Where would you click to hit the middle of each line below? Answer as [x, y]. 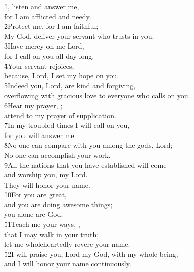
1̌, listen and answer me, [42, 6]
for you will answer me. [40, 135]
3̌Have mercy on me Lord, [44, 46]
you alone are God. [34, 214]
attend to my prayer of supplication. [60, 115]
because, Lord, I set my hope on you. [62, 76]
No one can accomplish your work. [57, 154]
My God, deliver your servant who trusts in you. [79, 36]
